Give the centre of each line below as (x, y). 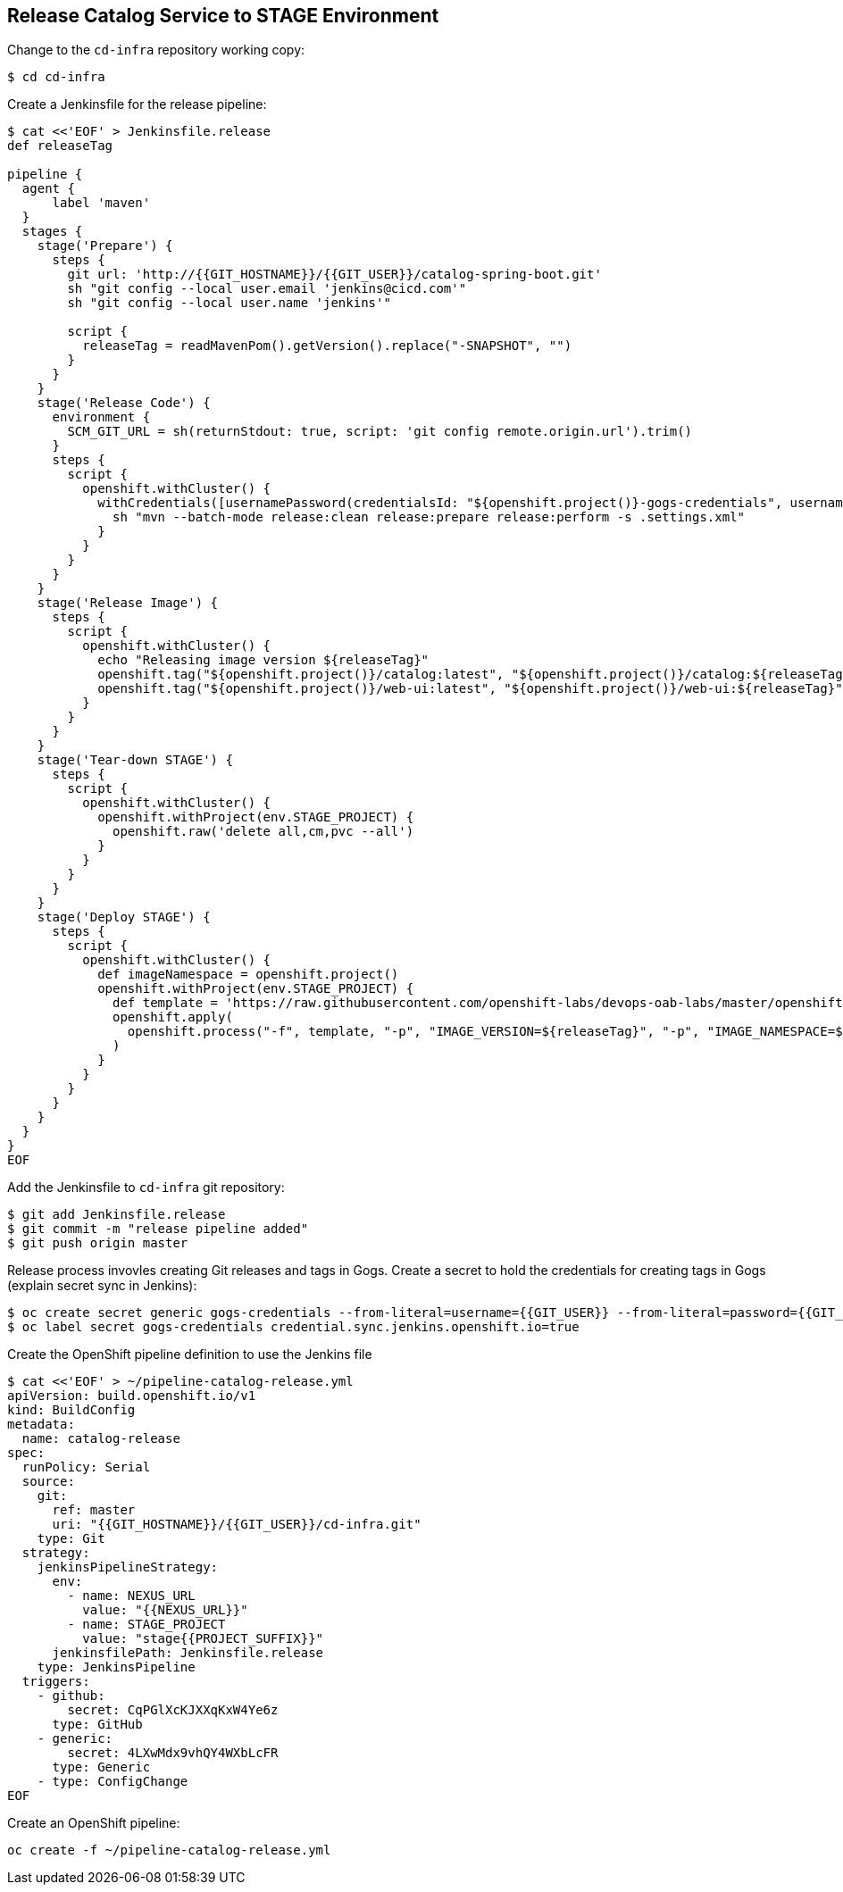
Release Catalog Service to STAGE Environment (223, 16)
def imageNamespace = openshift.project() (248, 975)
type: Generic (101, 1767)
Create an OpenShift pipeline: (94, 1823)
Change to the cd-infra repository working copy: (156, 50)
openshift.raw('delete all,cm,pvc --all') (263, 832)
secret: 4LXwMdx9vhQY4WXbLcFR (173, 1753)
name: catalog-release (101, 1439)
